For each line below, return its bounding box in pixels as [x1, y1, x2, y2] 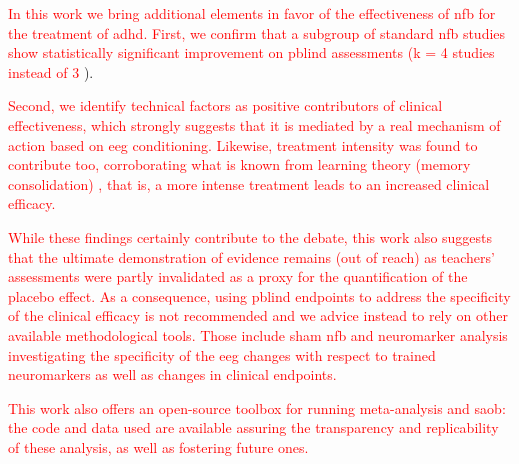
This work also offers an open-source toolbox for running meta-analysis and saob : [8, 397, 506, 418]
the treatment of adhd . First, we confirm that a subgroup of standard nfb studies [8, 22, 506, 43]
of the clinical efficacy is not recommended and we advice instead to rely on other [8, 305, 508, 326]
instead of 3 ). [8, 61, 94, 82]
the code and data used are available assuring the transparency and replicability [8, 417, 499, 438]
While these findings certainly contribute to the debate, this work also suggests [8, 226, 493, 247]
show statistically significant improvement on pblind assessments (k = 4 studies [8, 42, 495, 63]
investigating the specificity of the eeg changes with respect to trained [8, 344, 436, 365]
